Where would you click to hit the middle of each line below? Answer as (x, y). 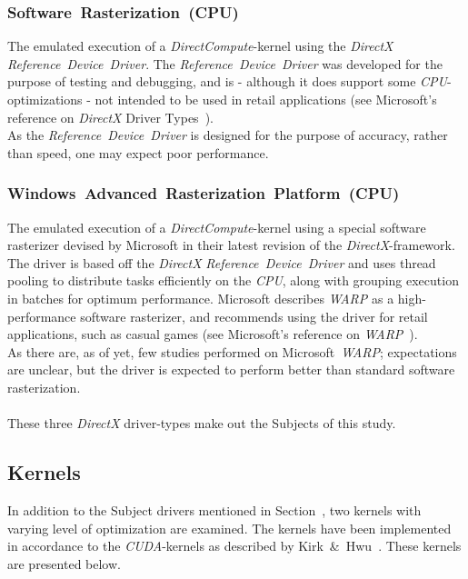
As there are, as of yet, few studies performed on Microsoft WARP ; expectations (232, 351)
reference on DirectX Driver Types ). (110, 117)
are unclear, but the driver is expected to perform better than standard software (231, 369)
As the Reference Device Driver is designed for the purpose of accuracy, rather (228, 135)
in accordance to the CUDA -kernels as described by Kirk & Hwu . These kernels (234, 546)
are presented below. (64, 563)
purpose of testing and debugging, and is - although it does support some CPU (227, 81)
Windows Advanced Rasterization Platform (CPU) (204, 193)
